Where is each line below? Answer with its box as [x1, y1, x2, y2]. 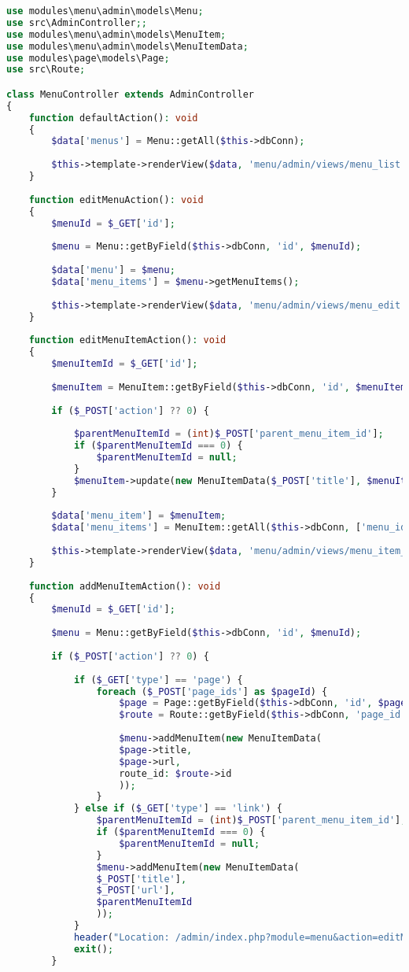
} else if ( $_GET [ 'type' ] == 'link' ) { [73, 803, 282, 815]
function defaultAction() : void [28, 112, 198, 124]
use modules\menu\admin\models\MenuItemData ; [6, 40, 249, 52]
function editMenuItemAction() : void [28, 334, 227, 346]
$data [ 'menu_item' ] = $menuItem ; [51, 510, 227, 522]
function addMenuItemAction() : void [28, 580, 221, 592]
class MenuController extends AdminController [6, 88, 255, 100]
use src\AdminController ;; [6, 17, 147, 28]
